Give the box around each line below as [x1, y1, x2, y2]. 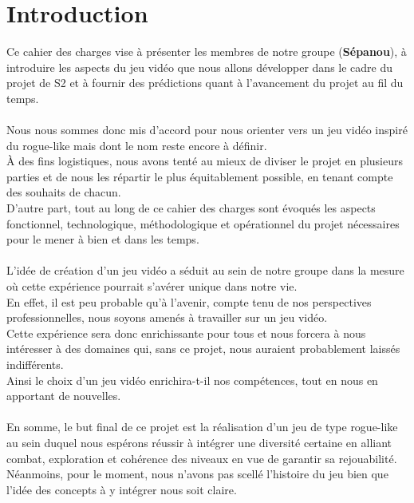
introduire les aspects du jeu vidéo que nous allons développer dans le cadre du [6, 58, 393, 75]
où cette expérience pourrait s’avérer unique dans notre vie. [6, 278, 298, 295]
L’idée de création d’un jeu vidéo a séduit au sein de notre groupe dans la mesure [6, 262, 404, 279]
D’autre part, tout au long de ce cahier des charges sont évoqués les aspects [6, 200, 376, 216]
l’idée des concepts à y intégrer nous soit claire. [6, 481, 237, 497]
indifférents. [6, 356, 64, 372]
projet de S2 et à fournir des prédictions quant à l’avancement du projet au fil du [6, 74, 404, 91]
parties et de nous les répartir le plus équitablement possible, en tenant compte [6, 168, 393, 184]
